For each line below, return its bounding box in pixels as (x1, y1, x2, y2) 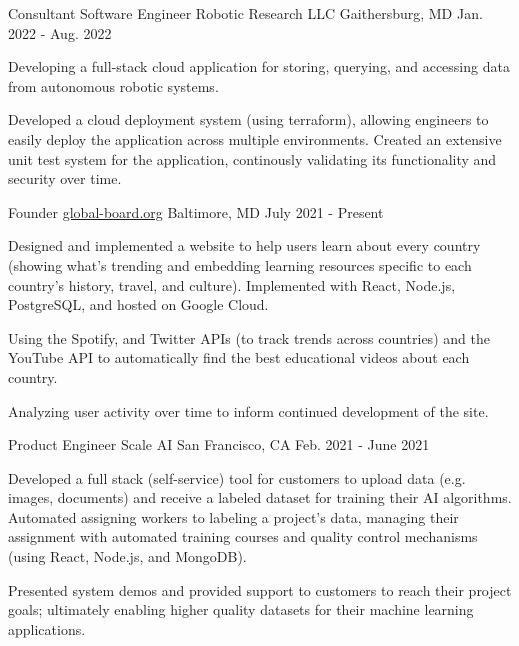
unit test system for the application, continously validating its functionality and (8, 148, 497, 169)
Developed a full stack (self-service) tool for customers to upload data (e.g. (8, 467, 466, 488)
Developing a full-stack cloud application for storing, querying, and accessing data (8, 56, 510, 77)
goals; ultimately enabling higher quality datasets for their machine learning (8, 599, 474, 620)
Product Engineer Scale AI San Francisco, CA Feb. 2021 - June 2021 (8, 434, 430, 455)
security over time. (8, 168, 122, 189)
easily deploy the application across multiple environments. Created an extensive (8, 128, 502, 149)
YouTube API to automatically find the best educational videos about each (8, 347, 470, 368)
